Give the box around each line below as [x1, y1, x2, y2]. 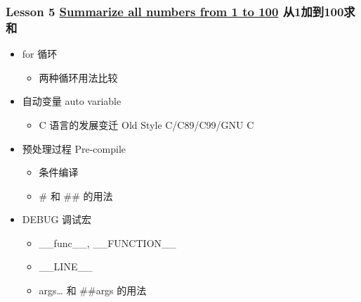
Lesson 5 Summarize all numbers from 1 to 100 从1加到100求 [6, 2, 355, 20]
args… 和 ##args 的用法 [39, 283, 147, 298]
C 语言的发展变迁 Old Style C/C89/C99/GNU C [39, 117, 254, 132]
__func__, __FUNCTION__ [39, 235, 177, 250]
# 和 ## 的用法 [39, 188, 113, 203]
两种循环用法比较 [39, 70, 118, 84]
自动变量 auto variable [22, 94, 122, 108]
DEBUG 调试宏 [22, 212, 92, 227]
